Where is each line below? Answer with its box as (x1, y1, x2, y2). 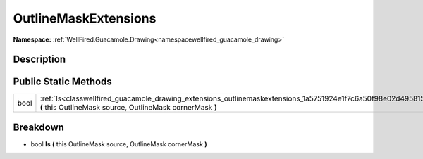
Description (13, 53, 66, 65)
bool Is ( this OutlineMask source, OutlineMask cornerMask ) (30, 139, 207, 148)
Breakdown (13, 121, 65, 133)
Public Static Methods (13, 76, 112, 88)
